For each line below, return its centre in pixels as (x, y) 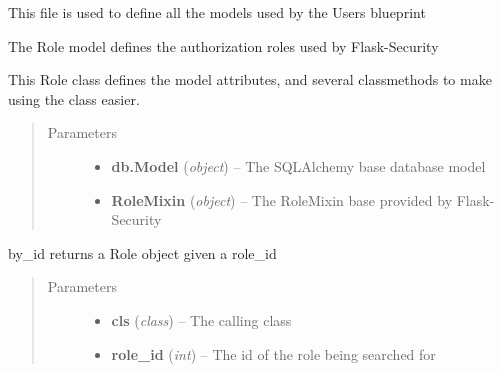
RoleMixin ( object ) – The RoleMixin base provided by (282, 199)
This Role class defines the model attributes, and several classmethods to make (250, 79)
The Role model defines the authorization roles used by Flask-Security (223, 45)
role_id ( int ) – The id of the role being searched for (273, 353)
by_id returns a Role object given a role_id (142, 252)
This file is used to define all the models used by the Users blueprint (217, 12)
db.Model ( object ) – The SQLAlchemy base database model (298, 165)
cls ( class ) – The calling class (201, 319)
